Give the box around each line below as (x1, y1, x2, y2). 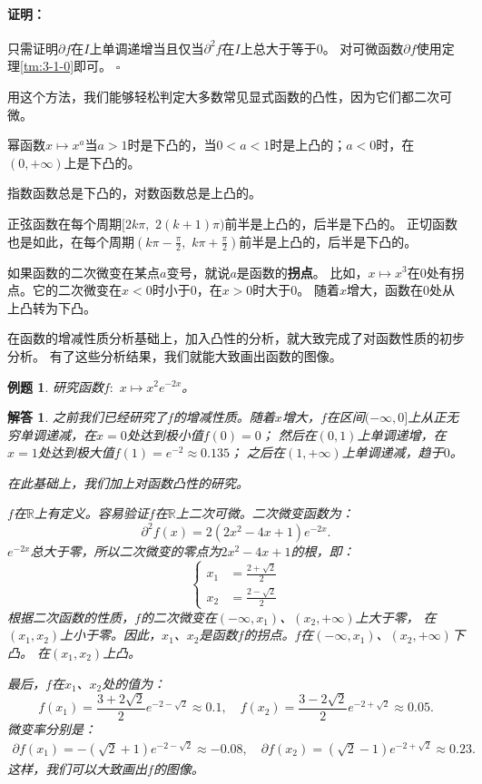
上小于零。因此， (60, 625, 162, 644)
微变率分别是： (7, 720, 96, 739)
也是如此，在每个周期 (7, 231, 134, 250)
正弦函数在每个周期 (7, 213, 122, 232)
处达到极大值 (37, 443, 114, 462)
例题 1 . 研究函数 (7, 377, 103, 396)
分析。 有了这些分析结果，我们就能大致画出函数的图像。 (7, 346, 342, 365)
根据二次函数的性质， (7, 607, 134, 626)
